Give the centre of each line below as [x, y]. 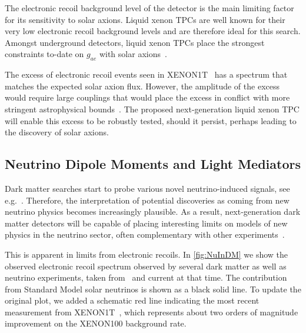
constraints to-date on [44, 54]
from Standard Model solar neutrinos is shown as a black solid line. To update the [153, 289]
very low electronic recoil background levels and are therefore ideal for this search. [153, 31]
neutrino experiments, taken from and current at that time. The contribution [146, 277]
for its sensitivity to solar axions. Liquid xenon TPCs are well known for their [145, 19]
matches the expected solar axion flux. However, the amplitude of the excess [142, 86]
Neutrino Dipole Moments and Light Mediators [153, 164]
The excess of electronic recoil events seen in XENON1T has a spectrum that [146, 74]
